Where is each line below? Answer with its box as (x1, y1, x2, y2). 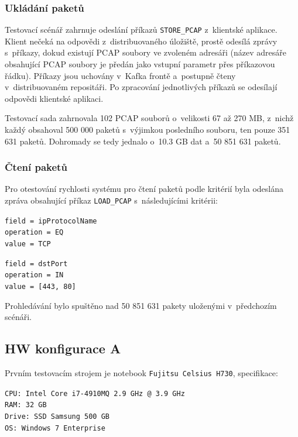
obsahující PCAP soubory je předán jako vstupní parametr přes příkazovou (5, 58, 275, 70)
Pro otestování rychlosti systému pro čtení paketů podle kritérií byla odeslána (5, 183, 284, 195)
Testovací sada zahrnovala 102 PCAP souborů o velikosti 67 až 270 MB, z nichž (5, 112, 294, 124)
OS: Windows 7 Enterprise (5, 424, 105, 432)
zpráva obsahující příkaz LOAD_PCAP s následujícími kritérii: (5, 194, 218, 207)
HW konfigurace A (5, 339, 121, 357)
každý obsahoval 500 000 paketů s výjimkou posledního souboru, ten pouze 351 (5, 123, 290, 136)
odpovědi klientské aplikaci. (5, 92, 104, 104)
